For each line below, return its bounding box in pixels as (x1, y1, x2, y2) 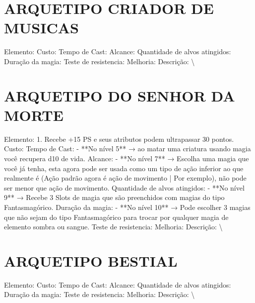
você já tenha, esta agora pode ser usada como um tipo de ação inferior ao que (4, 163, 244, 173)
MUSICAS (4, 17, 79, 38)
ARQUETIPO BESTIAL (4, 250, 178, 271)
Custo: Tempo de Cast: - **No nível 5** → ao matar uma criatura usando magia (4, 143, 251, 154)
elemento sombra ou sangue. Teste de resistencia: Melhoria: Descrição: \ (4, 221, 223, 232)
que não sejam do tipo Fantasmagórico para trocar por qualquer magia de (4, 211, 229, 222)
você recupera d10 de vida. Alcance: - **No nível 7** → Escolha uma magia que (4, 153, 249, 163)
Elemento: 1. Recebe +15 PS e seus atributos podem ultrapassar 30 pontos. (4, 133, 234, 144)
